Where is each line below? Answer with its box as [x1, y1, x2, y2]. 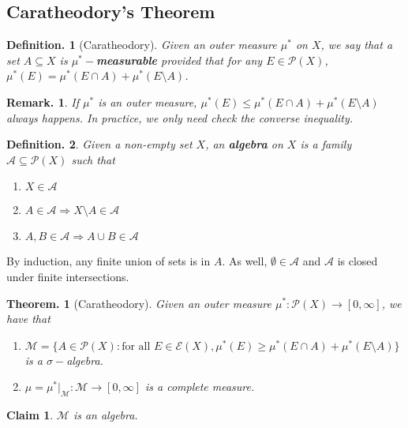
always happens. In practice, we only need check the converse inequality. [6, 109, 354, 126]
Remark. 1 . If [6, 93, 79, 110]
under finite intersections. [6, 268, 129, 284]
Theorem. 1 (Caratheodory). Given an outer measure [6, 295, 271, 311]
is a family [300, 136, 352, 152]
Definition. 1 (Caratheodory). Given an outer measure [6, 36, 277, 53]
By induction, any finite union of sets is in [6, 253, 211, 269]
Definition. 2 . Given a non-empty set [6, 136, 193, 152]
